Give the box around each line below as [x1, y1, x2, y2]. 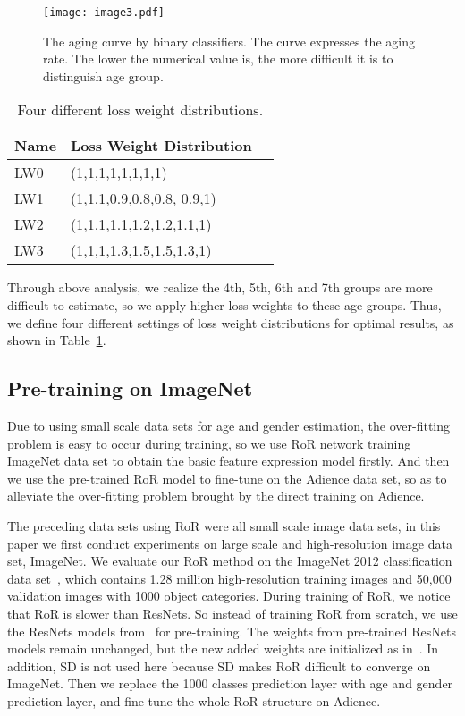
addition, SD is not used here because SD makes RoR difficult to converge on [7, 656, 431, 675]
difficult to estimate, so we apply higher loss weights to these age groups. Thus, [7, 296, 442, 315]
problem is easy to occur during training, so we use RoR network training [7, 434, 411, 452]
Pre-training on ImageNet [7, 375, 253, 402]
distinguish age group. [43, 66, 164, 85]
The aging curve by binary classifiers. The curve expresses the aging [43, 31, 415, 50]
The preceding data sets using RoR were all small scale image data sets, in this [7, 516, 441, 535]
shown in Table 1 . [7, 331, 106, 350]
